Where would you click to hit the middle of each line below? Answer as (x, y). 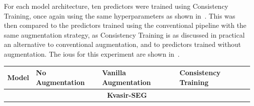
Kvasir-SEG (127, 95)
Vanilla (114, 73)
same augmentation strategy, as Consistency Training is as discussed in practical (124, 34)
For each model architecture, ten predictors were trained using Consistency (116, 6)
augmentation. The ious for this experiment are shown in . (92, 53)
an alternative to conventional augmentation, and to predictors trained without (123, 44)
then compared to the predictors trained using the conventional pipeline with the (125, 25)
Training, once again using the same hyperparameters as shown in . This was (120, 15)
